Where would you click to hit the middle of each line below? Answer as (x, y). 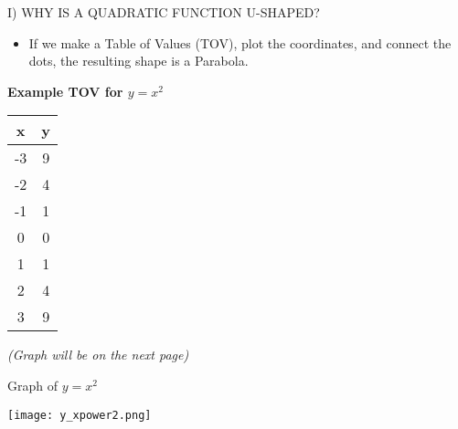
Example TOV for (65, 91)
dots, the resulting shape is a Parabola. (138, 61)
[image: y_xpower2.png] (80, 415)
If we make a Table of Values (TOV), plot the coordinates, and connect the (240, 42)
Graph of (32, 385)
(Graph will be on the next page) (98, 355)
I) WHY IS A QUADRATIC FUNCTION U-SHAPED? (164, 12)
